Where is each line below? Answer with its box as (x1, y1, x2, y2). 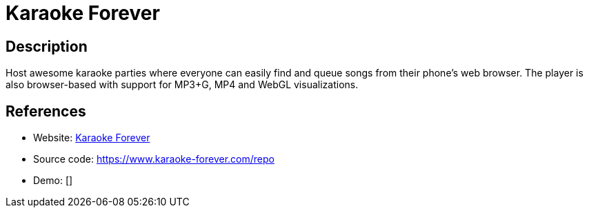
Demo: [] (33, 174, 73, 187)
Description (6, 37, 88, 55)
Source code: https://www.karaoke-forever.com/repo (33, 153, 274, 165)
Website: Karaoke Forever (33, 132, 150, 144)
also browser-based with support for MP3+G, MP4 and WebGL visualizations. (6, 79, 359, 91)
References (6, 102, 86, 120)
